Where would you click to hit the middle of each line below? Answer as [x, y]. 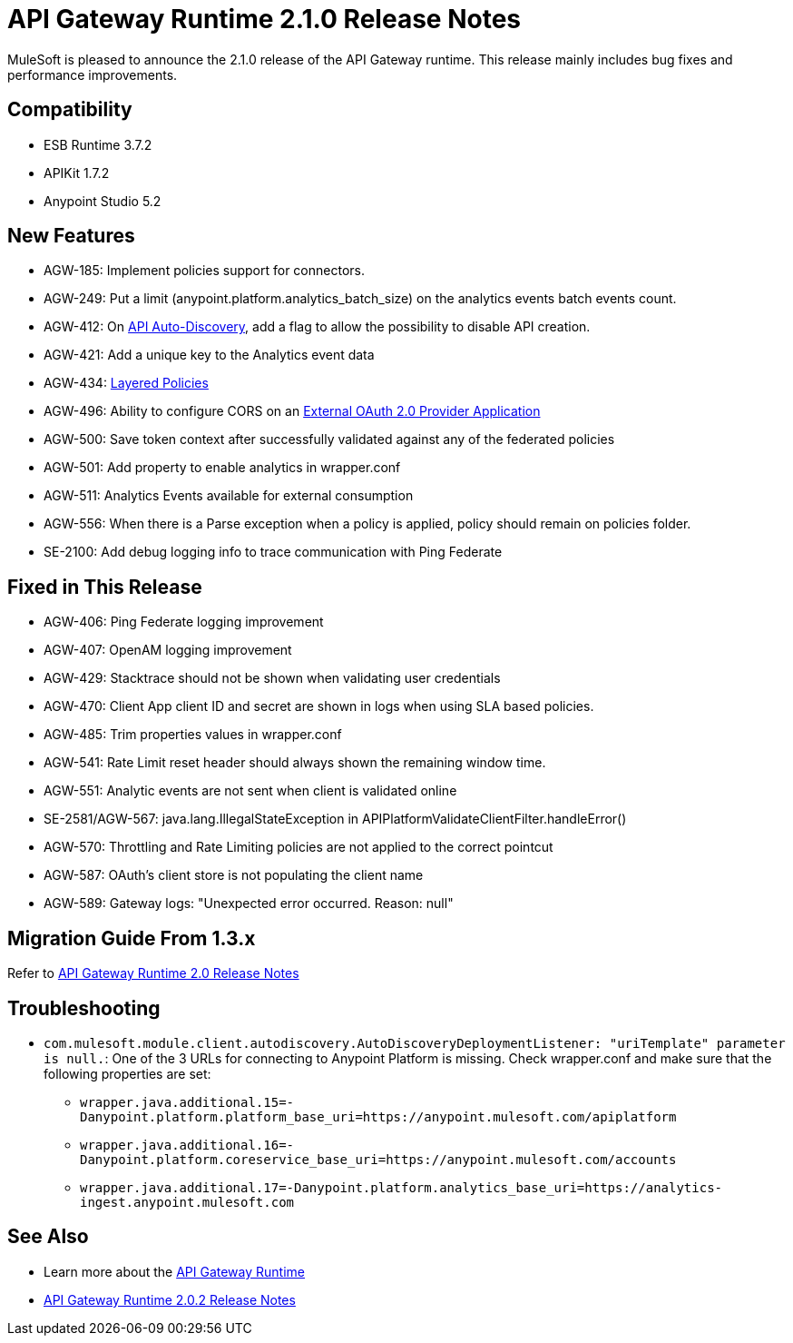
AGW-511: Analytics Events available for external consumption [229, 496]
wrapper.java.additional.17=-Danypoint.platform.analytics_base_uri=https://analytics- [401, 1187]
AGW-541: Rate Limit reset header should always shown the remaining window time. [295, 763]
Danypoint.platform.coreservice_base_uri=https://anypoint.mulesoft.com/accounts [378, 1159]
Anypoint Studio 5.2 [103, 201]
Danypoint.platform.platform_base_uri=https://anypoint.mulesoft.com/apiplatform [378, 1116]
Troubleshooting [84, 1008]
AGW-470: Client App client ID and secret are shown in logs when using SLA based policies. [319, 706]
